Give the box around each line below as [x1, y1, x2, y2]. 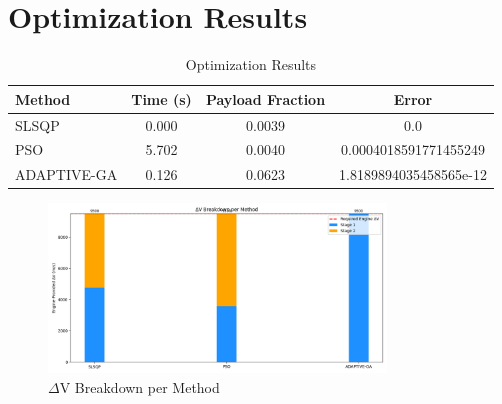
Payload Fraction [205, 88, 326, 109]
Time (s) [131, 88, 192, 109]
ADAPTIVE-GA [15, 164, 118, 185]
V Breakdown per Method [59, 376, 220, 397]
